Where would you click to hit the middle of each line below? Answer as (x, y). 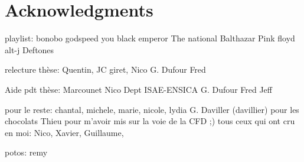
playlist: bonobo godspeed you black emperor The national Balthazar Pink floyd (150, 38)
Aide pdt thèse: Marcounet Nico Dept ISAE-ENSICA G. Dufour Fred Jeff (138, 89)
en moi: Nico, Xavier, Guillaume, (64, 132)
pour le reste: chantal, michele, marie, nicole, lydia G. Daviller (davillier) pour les (152, 109)
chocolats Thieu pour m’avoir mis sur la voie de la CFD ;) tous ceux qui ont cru (150, 121)
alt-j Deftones (30, 49)
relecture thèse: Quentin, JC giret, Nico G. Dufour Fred (105, 69)
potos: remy (26, 152)
